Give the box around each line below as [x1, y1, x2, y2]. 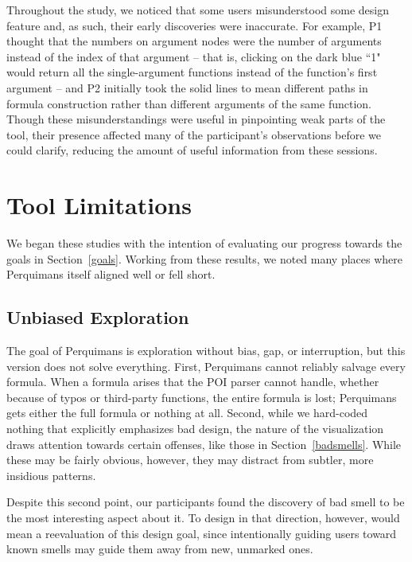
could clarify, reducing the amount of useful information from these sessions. [6, 142, 378, 158]
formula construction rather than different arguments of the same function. [6, 95, 371, 111]
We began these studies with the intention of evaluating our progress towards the [6, 235, 402, 252]
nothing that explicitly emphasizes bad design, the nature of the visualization [6, 420, 384, 437]
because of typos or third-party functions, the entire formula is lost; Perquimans [6, 388, 397, 405]
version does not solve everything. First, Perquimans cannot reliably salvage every [6, 357, 406, 374]
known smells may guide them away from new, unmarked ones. [6, 541, 313, 557]
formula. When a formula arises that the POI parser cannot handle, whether [6, 373, 379, 390]
